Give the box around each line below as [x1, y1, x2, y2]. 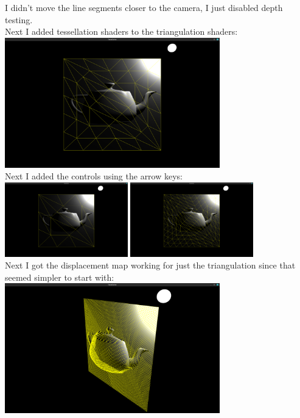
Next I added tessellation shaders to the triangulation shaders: [5, 25, 238, 38]
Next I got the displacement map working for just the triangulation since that [5, 259, 296, 272]
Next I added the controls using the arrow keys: [5, 170, 183, 182]
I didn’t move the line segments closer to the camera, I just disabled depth [5, 1, 283, 13]
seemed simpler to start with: [5, 270, 114, 283]
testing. [5, 13, 33, 26]
